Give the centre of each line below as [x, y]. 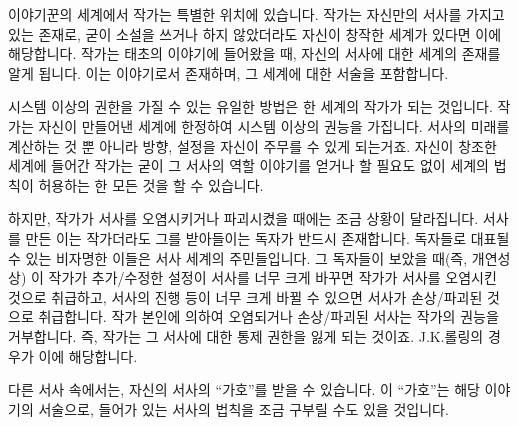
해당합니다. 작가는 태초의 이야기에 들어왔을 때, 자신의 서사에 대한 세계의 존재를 [254, 53]
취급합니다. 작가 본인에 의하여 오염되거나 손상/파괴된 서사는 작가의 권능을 [268, 316]
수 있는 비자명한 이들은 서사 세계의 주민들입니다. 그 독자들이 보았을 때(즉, [238, 257]
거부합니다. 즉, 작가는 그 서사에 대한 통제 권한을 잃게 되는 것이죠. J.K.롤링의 [246, 335]
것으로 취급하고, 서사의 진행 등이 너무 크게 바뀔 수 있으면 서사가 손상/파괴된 [245, 296]
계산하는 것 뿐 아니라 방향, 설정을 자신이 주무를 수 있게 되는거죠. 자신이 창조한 [252, 145]
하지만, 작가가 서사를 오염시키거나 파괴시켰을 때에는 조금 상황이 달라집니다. [243, 218]
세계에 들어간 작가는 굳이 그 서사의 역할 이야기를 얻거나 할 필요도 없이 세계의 [248, 165]
